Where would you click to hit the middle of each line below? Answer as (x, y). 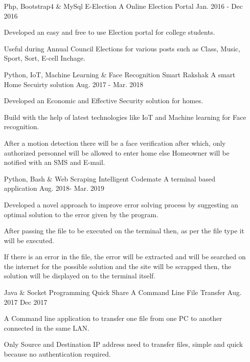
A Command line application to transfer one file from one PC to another (113, 318)
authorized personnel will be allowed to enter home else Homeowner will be (117, 152)
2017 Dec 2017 (26, 302)
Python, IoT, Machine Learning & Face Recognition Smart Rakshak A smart (120, 74)
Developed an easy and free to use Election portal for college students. (110, 32)
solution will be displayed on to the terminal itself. (80, 276)
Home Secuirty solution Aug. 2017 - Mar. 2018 (74, 84)
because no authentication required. (57, 354)
